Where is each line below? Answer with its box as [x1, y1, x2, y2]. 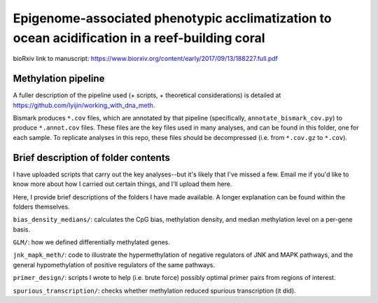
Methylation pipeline [13, 73, 105, 85]
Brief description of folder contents [13, 151, 171, 164]
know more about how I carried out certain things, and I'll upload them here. [13, 180, 232, 188]
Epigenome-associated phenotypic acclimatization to [13, 10, 332, 26]
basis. [13, 225, 31, 234]
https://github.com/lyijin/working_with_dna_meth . [13, 101, 155, 109]
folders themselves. [13, 202, 70, 211]
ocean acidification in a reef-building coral [13, 30, 265, 45]
